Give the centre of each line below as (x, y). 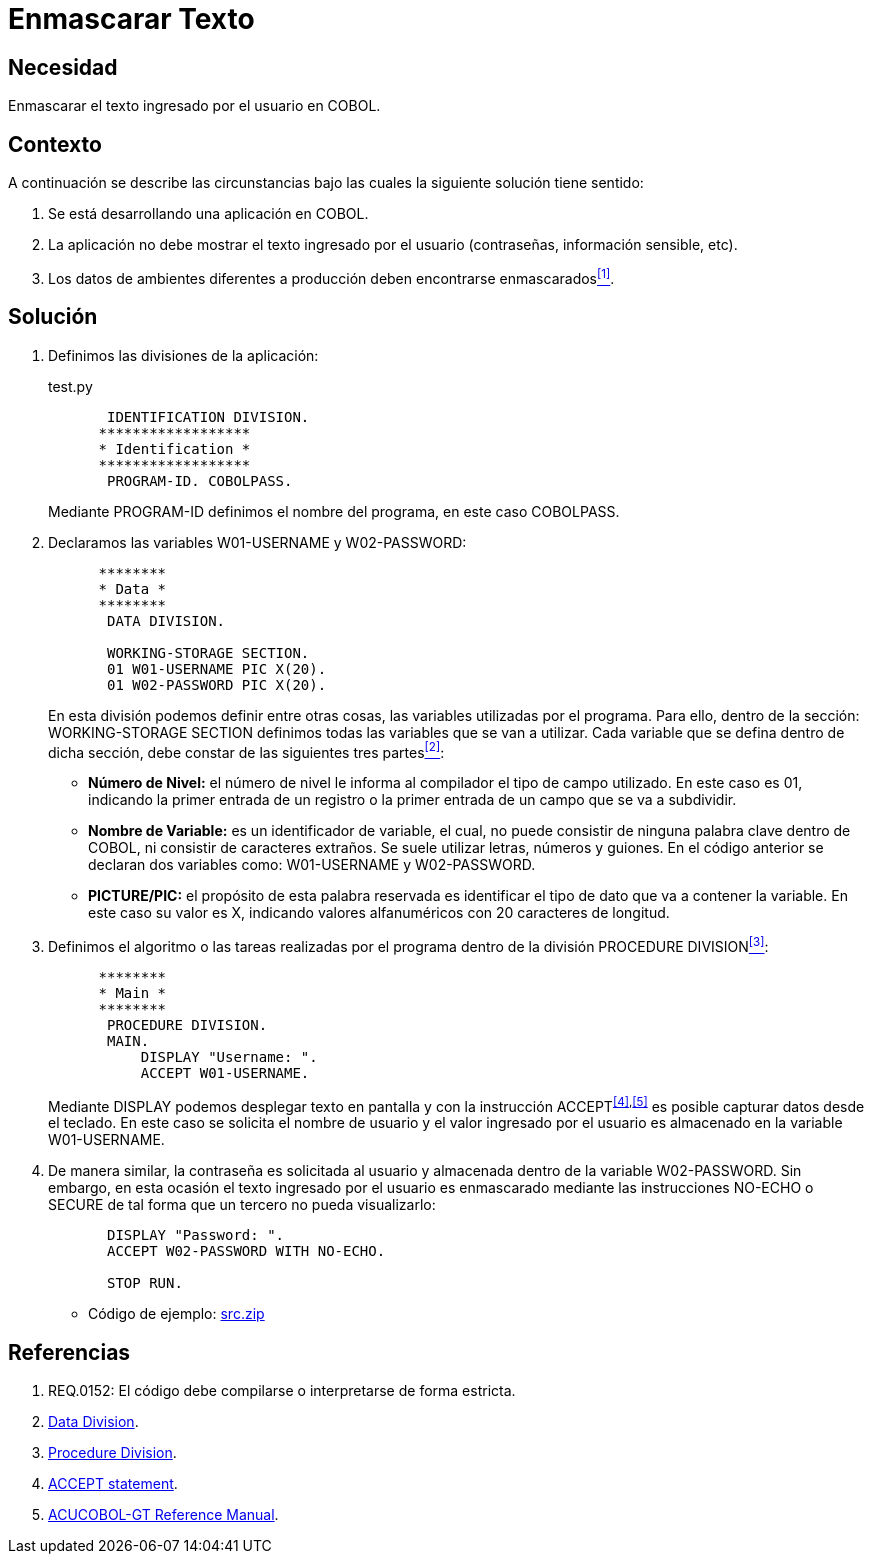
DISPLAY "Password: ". (196, 1235)
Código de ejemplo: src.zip (176, 1314)
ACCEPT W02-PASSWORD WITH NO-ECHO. (246, 1251)
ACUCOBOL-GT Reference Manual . (163, 1515)
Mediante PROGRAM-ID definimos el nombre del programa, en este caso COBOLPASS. (334, 511)
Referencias (69, 1352)
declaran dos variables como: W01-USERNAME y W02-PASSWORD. (312, 865)
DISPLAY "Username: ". (229, 1056)
